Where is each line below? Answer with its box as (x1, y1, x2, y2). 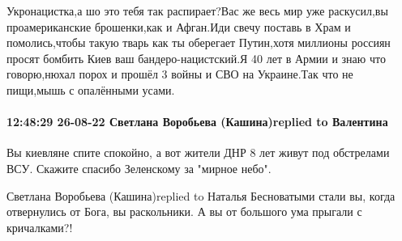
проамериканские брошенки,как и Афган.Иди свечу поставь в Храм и (6, 18, 351, 35)
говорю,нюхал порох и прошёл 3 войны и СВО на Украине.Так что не (6, 66, 353, 82)
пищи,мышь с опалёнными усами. (6, 81, 175, 98)
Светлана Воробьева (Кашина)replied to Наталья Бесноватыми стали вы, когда (6, 187, 396, 204)
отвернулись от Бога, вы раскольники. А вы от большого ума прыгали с (6, 203, 362, 220)
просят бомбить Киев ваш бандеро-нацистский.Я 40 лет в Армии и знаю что (6, 49, 386, 66)
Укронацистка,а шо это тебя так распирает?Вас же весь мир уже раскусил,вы (6, 2, 388, 19)
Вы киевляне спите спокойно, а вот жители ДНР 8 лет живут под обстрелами (6, 144, 390, 161)
